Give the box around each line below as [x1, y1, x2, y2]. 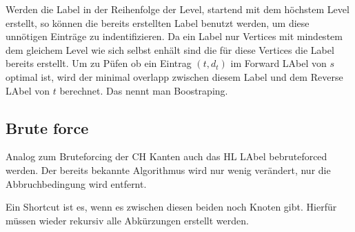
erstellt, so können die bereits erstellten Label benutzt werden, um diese [6, 15, 310, 30]
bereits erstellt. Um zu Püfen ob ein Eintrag [6, 56, 192, 70]
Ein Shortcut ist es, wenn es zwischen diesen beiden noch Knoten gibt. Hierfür [6, 200, 337, 214]
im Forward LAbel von [230, 56, 327, 70]
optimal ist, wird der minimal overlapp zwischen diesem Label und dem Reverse [6, 69, 343, 84]
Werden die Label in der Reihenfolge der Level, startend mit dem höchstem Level [6, 2, 349, 16]
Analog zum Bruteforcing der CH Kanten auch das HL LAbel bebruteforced [6, 149, 327, 164]
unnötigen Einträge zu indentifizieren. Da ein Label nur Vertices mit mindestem [6, 29, 343, 43]
